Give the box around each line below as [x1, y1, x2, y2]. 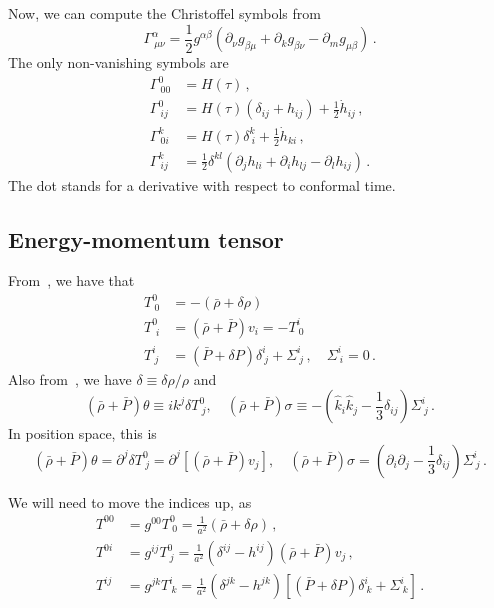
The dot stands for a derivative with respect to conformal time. [8, 174, 396, 195]
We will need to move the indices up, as [8, 491, 252, 512]
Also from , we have [8, 368, 132, 389]
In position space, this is [8, 423, 157, 444]
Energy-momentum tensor [8, 223, 284, 254]
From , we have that [8, 270, 135, 291]
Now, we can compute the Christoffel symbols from [8, 3, 321, 23]
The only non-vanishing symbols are [8, 52, 229, 73]
